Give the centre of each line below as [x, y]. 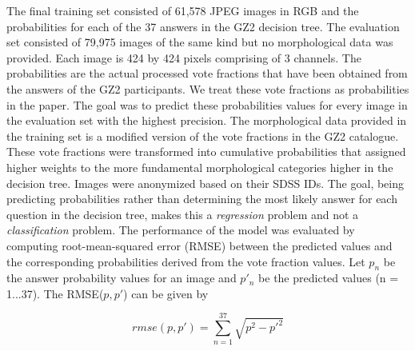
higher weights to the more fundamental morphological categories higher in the [200, 167]
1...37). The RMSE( [55, 293]
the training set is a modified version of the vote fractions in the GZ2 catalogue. [203, 136]
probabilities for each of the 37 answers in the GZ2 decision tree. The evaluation [203, 26]
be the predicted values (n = [329, 278]
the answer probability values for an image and [122, 278]
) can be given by [166, 293]
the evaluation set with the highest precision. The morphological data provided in [207, 120]
